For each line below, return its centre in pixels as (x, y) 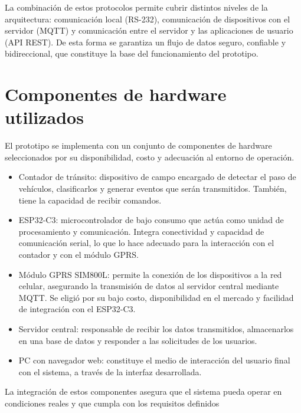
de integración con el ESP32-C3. (77, 309)
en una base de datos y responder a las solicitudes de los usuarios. (138, 340)
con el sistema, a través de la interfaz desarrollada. (110, 371)
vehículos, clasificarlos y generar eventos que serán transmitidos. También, (153, 189)
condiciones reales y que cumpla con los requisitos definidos (112, 403)
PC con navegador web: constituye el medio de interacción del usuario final (154, 360)
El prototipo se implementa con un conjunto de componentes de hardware (138, 145)
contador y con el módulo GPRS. (78, 255)
